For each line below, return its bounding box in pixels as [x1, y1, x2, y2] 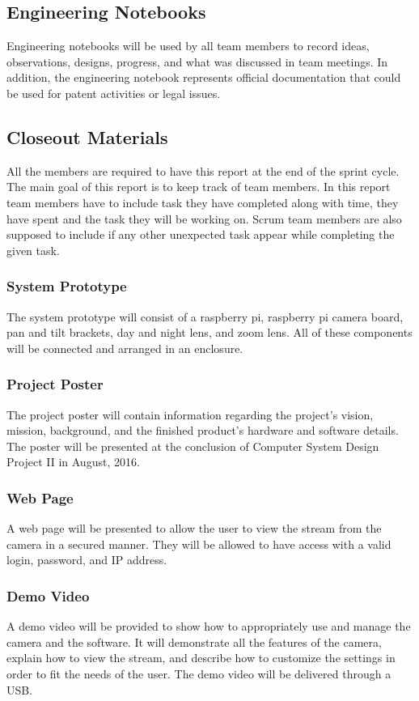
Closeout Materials [6, 124, 168, 149]
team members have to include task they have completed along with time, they [6, 193, 399, 210]
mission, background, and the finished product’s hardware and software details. [6, 422, 399, 439]
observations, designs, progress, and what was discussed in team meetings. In [6, 53, 388, 70]
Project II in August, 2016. [6, 453, 140, 470]
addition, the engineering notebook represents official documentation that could [6, 69, 401, 86]
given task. [6, 241, 60, 258]
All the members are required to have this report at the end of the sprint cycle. [6, 162, 400, 179]
